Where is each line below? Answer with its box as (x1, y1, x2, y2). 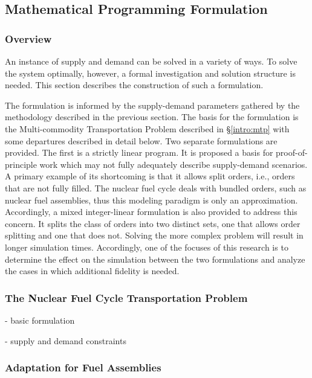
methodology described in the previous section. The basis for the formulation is (5, 111, 299, 123)
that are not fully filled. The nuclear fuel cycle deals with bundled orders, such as (5, 181, 307, 194)
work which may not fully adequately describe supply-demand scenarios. (39, 158, 308, 170)
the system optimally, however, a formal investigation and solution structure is (5, 66, 296, 79)
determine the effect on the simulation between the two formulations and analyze (5, 252, 305, 265)
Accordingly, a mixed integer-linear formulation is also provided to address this (5, 205, 297, 218)
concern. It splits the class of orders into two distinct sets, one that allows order (5, 217, 301, 229)
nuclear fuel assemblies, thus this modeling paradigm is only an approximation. (5, 193, 298, 206)
